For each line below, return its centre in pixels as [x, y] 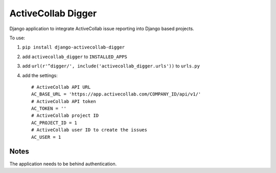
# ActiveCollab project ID [65, 116]
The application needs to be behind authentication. [63, 164]
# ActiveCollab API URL [61, 87]
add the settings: [40, 75]
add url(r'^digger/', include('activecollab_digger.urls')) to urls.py [111, 66]
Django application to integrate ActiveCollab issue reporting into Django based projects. [102, 29]
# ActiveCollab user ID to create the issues [89, 130]
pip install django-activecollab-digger [74, 47]
